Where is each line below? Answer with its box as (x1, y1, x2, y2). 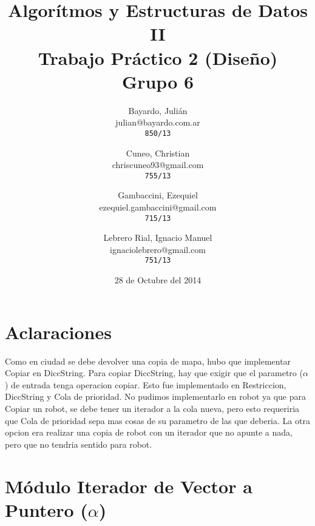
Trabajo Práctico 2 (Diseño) (38, 45, 278, 70)
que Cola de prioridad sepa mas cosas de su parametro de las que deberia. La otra (5, 414, 310, 427)
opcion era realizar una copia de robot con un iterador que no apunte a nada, (5, 426, 293, 439)
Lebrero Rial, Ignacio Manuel (103, 231, 212, 244)
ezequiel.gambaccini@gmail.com (99, 200, 217, 213)
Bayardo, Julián (128, 104, 188, 116)
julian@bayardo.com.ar (115, 116, 200, 129)
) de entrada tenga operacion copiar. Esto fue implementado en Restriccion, (5, 378, 286, 391)
